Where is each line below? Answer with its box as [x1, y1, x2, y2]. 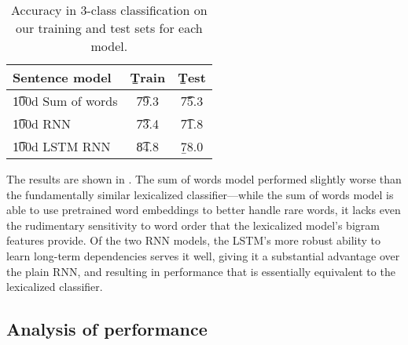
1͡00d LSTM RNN [13, 137, 111, 155]
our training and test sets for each [16, 19, 203, 37]
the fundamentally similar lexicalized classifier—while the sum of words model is [6, 186, 394, 202]
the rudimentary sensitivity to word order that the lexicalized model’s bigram [6, 216, 380, 233]
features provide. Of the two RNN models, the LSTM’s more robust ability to [6, 232, 381, 249]
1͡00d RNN [13, 114, 72, 133]
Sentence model [13, 68, 112, 86]
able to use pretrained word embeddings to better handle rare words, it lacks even [6, 202, 401, 218]
